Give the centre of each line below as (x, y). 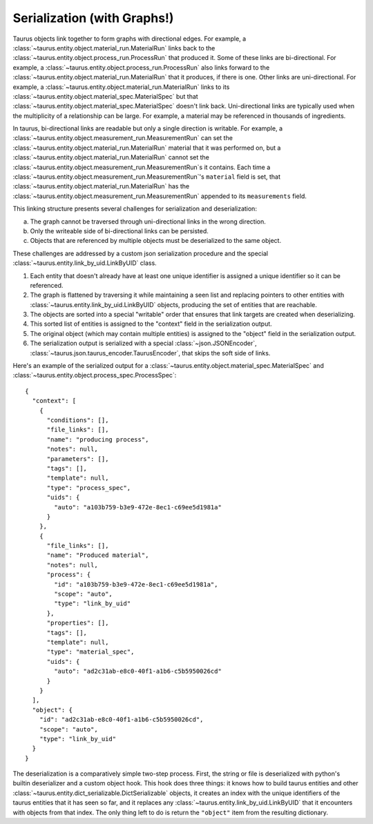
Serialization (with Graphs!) (93, 18)
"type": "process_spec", (89, 488)
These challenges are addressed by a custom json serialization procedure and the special (141, 253)
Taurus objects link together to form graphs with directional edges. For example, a (130, 39)
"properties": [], (78, 623)
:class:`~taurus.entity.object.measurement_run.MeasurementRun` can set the (123, 138)
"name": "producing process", (98, 439)
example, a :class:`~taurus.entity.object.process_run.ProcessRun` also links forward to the (141, 67)
